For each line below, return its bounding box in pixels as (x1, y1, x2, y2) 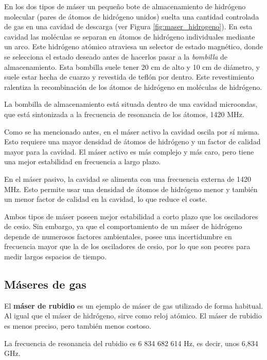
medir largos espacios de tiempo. (4, 251, 107, 262)
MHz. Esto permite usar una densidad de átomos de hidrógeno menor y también (4, 183, 258, 194)
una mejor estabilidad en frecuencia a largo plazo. (4, 156, 161, 167)
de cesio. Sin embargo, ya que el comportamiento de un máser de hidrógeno (4, 221, 242, 232)
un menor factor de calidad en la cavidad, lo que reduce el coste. (4, 194, 207, 204)
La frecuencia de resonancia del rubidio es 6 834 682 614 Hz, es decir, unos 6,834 (4, 337, 258, 348)
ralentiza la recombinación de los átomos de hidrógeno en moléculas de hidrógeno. (4, 81, 262, 92)
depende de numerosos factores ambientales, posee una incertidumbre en (4, 231, 232, 241)
